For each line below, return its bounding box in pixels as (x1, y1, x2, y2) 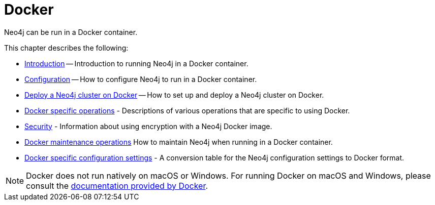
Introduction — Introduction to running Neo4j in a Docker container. (24, 59, 248, 68)
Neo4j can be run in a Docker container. (4, 27, 138, 36)
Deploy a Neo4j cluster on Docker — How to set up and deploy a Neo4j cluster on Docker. (24, 90, 324, 99)
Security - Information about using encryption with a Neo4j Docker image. (24, 121, 272, 131)
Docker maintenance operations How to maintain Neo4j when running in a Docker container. (24, 137, 333, 146)
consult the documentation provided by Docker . (26, 180, 208, 191)
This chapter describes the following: (4, 43, 129, 52)
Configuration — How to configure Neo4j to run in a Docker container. (24, 74, 257, 84)
